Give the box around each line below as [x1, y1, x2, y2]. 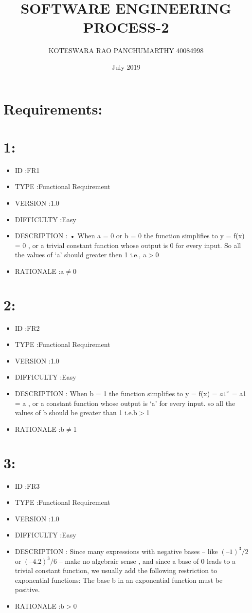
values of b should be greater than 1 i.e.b [15, 407, 137, 418]
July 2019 [111, 61, 141, 72]
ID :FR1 [15, 165, 40, 175]
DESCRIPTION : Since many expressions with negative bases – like [15, 546, 218, 556]
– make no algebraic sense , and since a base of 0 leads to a [59, 556, 236, 566]
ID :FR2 [15, 323, 40, 333]
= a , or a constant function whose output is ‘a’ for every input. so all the [15, 398, 235, 408]
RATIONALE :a [15, 266, 64, 276]
